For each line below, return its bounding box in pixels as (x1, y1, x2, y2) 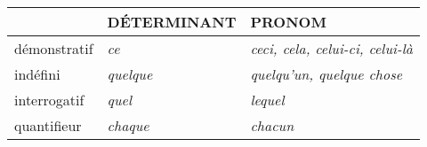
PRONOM (250, 12, 326, 32)
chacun (250, 115, 294, 135)
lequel (250, 89, 285, 110)
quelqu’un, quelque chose (250, 64, 403, 84)
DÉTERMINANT (107, 12, 237, 32)
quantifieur (14, 115, 82, 135)
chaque (107, 115, 149, 135)
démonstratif (14, 38, 93, 58)
